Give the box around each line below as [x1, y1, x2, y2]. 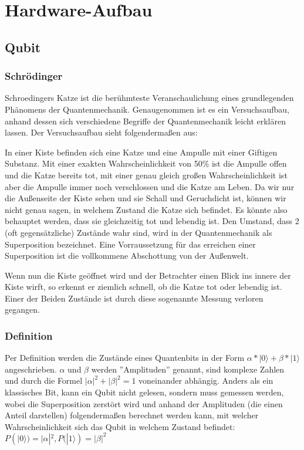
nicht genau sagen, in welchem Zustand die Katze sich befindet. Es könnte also [5, 203, 288, 215]
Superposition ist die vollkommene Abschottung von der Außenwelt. [5, 249, 249, 262]
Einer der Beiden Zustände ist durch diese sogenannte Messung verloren [5, 292, 264, 304]
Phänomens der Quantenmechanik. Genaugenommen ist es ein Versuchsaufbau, [5, 103, 289, 115]
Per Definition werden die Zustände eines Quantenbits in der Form [5, 351, 245, 364]
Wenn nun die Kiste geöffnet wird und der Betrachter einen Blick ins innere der [5, 269, 291, 281]
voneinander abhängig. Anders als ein [139, 374, 273, 387]
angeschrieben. [5, 363, 57, 375]
